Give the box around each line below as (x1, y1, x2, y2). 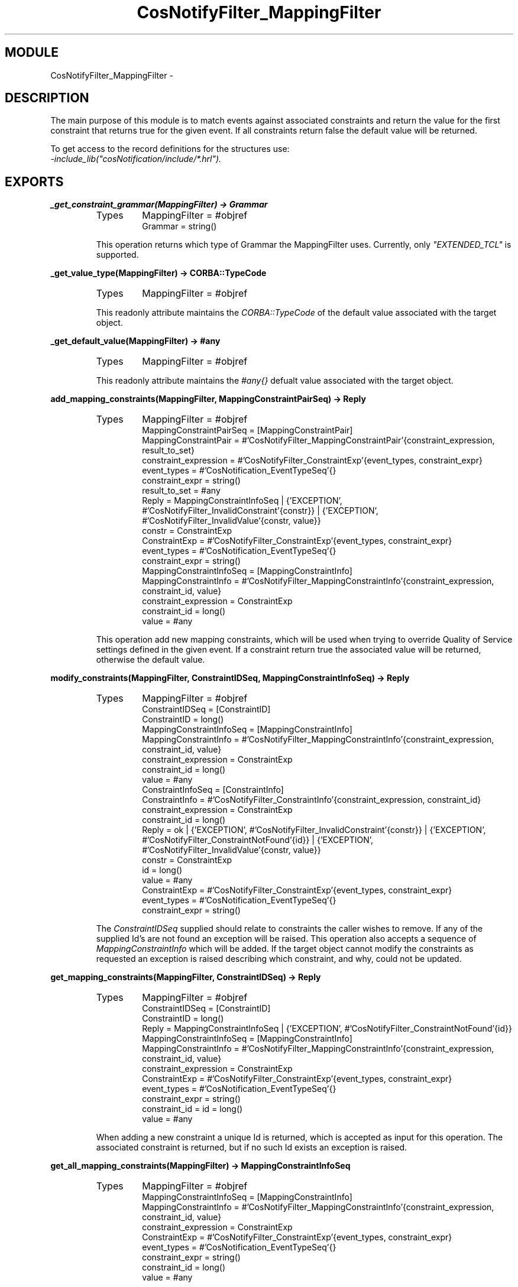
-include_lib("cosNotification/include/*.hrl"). (50, 154, 222, 164)
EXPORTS (5, 174, 64, 189)
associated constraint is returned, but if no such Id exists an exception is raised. (96, 1142, 407, 1153)
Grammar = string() (142, 221, 217, 232)
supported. (96, 249, 139, 260)
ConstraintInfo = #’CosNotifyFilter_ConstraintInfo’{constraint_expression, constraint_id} (142, 795, 481, 805)
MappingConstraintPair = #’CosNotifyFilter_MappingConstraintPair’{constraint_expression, (142, 435, 495, 446)
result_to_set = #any (142, 485, 221, 496)
